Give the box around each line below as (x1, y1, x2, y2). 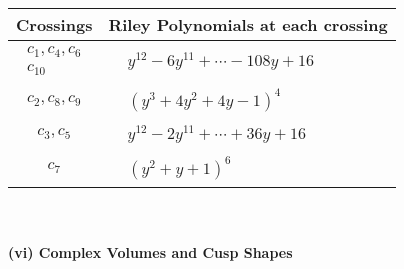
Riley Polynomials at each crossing (108, 13, 388, 36)
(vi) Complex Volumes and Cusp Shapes (8, 242, 293, 263)
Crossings (16, 13, 93, 36)
